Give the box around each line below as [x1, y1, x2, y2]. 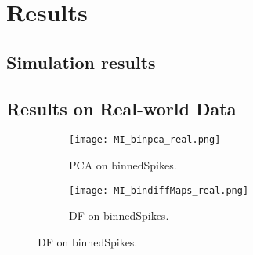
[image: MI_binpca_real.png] [69, 134, 221, 146]
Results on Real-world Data [6, 96, 237, 120]
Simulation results [6, 49, 156, 74]
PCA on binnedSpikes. [69, 157, 177, 173]
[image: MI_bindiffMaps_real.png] [69, 184, 249, 196]
